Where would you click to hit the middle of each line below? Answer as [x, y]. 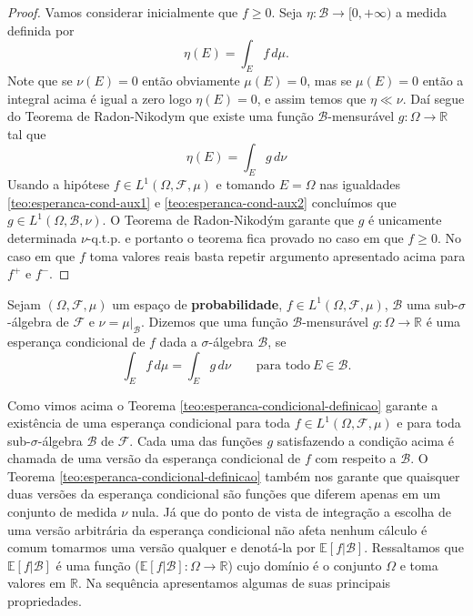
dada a [178, 342]
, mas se [329, 80]
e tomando [246, 184]
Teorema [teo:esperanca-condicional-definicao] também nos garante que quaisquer [234, 475]
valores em [37, 583]
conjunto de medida [62, 512]
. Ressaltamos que [414, 547]
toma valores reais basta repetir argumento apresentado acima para [277, 255]
